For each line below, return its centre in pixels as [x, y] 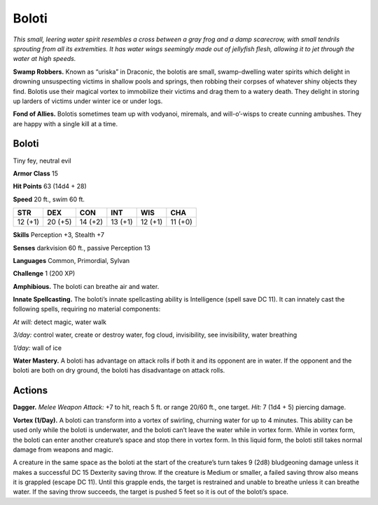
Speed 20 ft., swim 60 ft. [49, 199]
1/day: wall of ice [37, 348]
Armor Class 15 [36, 173]
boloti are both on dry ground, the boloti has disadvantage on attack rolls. [119, 370]
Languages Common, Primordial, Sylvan [71, 260]
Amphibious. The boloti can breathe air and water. [86, 286]
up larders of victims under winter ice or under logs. [88, 101]
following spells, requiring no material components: [87, 309]
